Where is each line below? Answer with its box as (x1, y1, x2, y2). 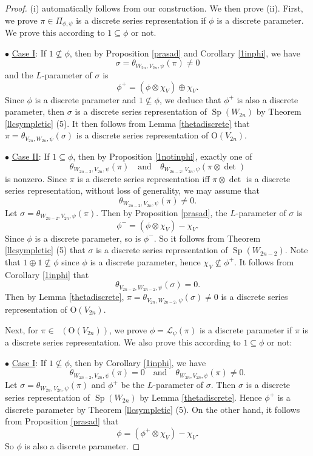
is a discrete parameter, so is (35, 231, 141, 244)
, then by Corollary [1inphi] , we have (69, 356, 206, 369)
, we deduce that (159, 93, 221, 106)
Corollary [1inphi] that (5, 268, 89, 281)
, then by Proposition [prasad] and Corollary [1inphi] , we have (69, 46, 300, 59)
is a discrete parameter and (35, 93, 136, 106)
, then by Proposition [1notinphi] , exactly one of (73, 150, 252, 163)
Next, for (5, 323, 38, 336)
